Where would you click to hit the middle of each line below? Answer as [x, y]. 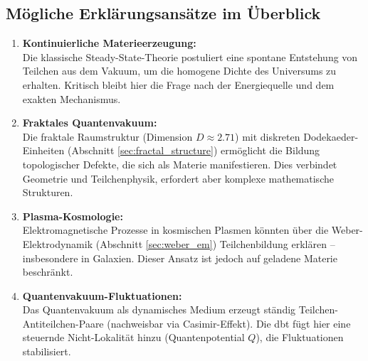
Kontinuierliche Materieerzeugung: [109, 43]
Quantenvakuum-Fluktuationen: [102, 295]
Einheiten [43, 150]
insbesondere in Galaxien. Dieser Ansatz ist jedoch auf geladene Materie [180, 258]
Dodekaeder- [331, 136]
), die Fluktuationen [300, 337]
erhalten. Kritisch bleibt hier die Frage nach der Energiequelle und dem [178, 84]
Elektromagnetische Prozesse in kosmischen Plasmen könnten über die [175, 230]
